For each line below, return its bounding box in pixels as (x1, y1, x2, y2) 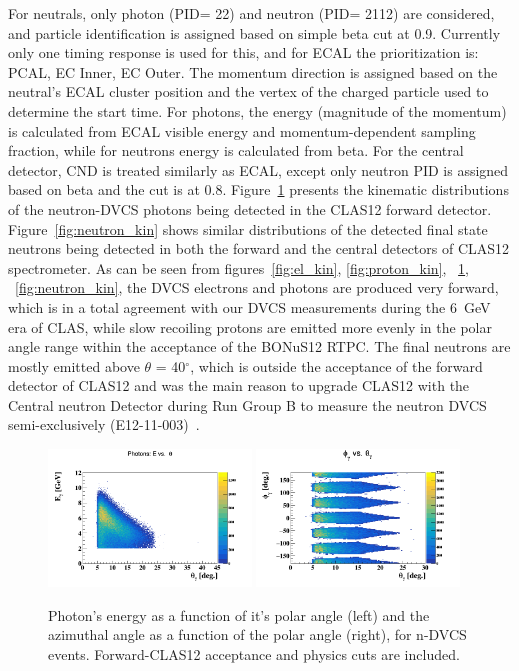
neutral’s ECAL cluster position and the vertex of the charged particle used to (8, 81, 489, 102)
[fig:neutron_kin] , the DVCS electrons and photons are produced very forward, (15, 277, 499, 298)
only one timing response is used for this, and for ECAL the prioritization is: (8, 42, 479, 63)
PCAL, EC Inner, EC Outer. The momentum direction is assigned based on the (8, 61, 498, 82)
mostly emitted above (8, 355, 140, 376)
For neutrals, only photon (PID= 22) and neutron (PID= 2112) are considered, (8, 3, 495, 23)
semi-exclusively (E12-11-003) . (8, 414, 200, 435)
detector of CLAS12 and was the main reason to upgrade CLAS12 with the (8, 375, 470, 396)
